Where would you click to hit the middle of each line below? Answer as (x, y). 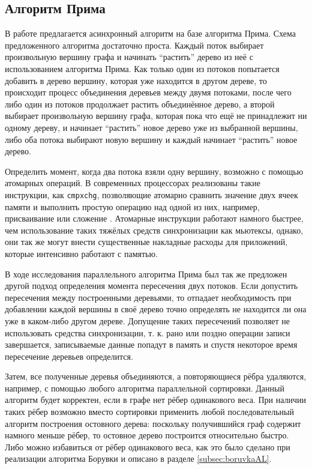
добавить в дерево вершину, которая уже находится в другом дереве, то (136, 80)
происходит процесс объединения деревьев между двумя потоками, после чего (148, 92)
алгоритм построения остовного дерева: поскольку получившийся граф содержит (153, 423)
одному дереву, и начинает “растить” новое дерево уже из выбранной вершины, (151, 127)
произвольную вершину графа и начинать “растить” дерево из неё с (129, 57)
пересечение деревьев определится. (69, 356)
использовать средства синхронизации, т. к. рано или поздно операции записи (148, 332)
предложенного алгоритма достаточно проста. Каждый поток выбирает (134, 45)
